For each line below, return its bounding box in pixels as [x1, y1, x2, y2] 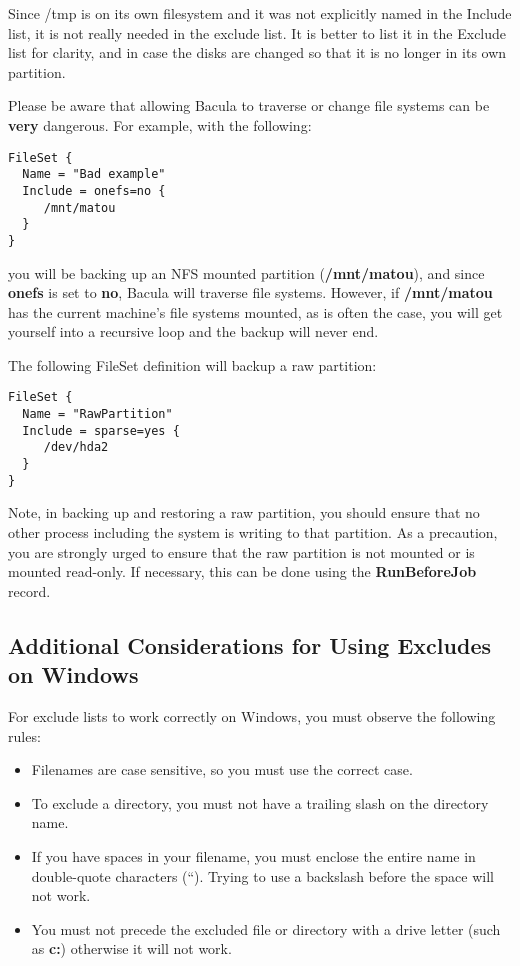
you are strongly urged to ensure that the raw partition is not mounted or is [8, 541, 475, 562]
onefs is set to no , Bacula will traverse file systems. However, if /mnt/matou [8, 282, 493, 303]
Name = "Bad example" [22, 167, 166, 182]
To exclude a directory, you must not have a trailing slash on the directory [31, 792, 489, 813]
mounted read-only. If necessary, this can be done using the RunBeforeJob [8, 561, 477, 582]
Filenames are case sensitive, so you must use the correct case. [31, 759, 413, 780]
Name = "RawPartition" [22, 407, 173, 422]
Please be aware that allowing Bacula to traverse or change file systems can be [8, 95, 490, 116]
